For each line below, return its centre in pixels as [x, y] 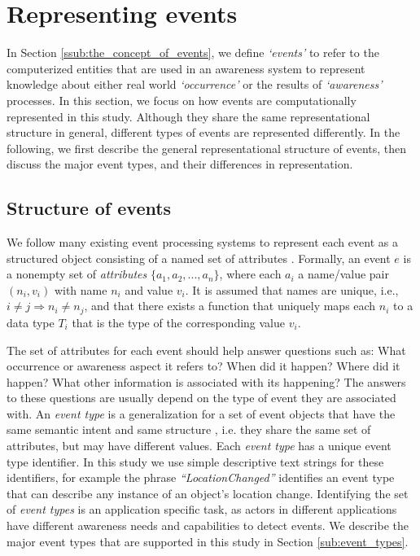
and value [149, 289]
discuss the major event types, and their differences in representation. [180, 164]
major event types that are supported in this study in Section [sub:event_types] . [208, 541]
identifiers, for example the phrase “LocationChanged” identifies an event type [201, 477]
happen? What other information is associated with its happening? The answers [206, 381]
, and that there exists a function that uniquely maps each [230, 306]
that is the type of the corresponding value [179, 322]
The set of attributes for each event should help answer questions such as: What [206, 350]
